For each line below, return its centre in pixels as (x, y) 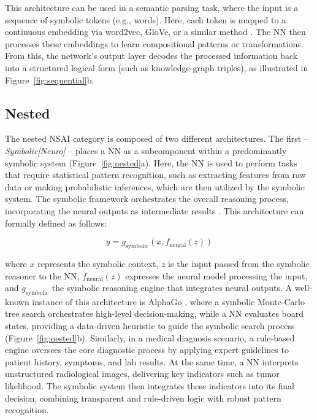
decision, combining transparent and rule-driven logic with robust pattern (143, 398)
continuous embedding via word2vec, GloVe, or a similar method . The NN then (155, 32)
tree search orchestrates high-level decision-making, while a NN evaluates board (155, 313)
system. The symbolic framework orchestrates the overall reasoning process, (147, 199)
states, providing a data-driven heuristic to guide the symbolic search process (150, 326)
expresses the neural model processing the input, (216, 275)
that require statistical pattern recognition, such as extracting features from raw (155, 175)
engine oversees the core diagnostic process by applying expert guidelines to (147, 350)
